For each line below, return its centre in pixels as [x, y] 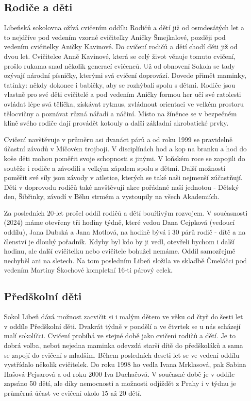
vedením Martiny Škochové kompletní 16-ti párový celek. [88, 270]
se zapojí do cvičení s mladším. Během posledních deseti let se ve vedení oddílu [122, 355]
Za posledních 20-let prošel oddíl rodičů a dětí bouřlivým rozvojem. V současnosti [126, 212]
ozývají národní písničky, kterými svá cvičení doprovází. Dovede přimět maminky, [125, 75]
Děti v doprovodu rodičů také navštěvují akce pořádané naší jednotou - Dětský [121, 187]
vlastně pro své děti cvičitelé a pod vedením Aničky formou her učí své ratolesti [123, 94]
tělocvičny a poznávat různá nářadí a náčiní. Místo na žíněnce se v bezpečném [120, 113]
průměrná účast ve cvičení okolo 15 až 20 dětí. [73, 393]
